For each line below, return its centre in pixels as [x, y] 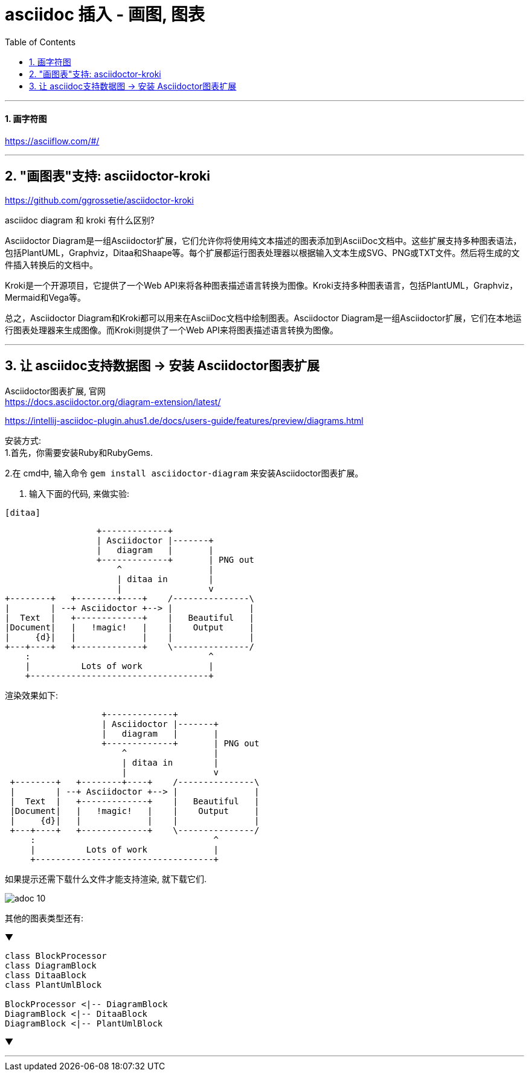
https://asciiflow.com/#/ [52, 141]
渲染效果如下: [32, 695]
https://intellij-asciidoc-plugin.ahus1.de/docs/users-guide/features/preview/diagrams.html [184, 420]
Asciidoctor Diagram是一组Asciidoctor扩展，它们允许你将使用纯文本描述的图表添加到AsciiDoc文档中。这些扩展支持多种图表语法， [263, 240]
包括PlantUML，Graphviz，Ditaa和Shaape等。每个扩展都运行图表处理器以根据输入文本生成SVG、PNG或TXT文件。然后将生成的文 [262, 252]
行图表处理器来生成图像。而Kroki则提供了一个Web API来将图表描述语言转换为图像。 [172, 330]
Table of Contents [40, 42]
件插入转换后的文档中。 [51, 264]
